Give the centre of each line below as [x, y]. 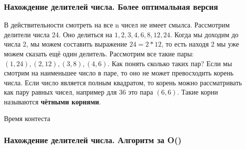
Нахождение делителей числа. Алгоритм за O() [93, 140]
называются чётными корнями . [52, 101]
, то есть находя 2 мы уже [200, 44]
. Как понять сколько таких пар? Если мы [170, 63]
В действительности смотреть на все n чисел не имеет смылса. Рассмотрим [117, 25]
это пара [141, 92]
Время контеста [27, 118]
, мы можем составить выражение [77, 44]
